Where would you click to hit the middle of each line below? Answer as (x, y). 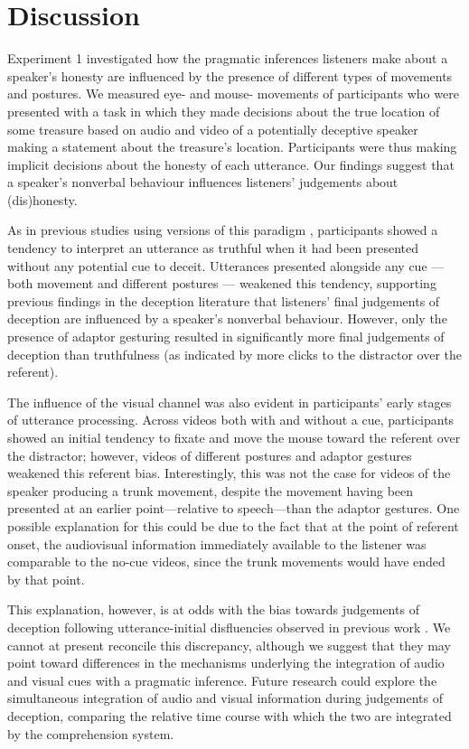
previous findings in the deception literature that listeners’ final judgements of (224, 300)
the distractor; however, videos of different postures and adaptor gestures (210, 455)
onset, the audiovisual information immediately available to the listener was (217, 543)
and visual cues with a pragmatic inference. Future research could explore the (222, 680)
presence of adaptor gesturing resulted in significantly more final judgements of (226, 337)
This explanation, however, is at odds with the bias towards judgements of (213, 609)
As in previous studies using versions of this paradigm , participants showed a (223, 230)
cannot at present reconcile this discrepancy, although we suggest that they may (229, 645)
